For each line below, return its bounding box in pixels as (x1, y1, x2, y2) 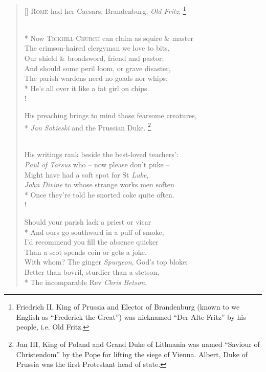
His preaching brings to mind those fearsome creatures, (24, 110, 197, 120)
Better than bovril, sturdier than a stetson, (24, 266, 160, 277)
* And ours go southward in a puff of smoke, (24, 226, 164, 237)
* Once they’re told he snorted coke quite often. (24, 189, 174, 200)
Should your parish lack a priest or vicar (24, 216, 151, 227)
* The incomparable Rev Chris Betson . (24, 276, 147, 287)
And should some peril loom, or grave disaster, (24, 62, 171, 73)
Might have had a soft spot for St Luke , (24, 169, 149, 180)
